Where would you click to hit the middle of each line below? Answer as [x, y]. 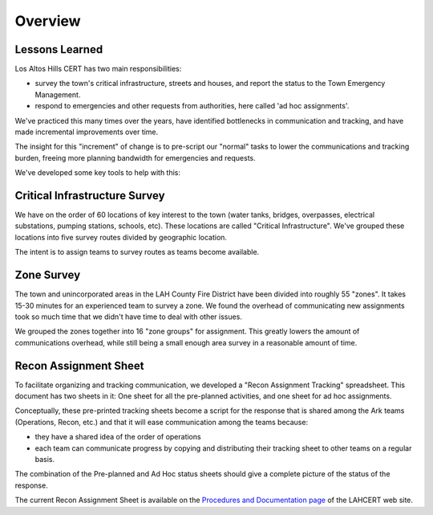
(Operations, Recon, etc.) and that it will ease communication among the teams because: [162, 422]
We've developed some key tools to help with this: [97, 173]
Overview [48, 21]
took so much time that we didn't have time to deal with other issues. [128, 317]
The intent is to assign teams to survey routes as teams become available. [137, 252]
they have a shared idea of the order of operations [118, 437]
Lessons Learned [59, 49]
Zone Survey [48, 275]
